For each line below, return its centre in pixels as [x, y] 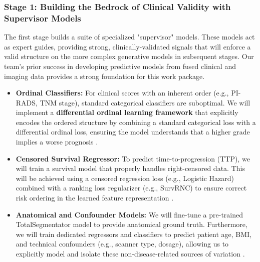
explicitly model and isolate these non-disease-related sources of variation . [130, 254]
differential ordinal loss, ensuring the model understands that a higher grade [133, 132]
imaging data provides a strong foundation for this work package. [104, 76]
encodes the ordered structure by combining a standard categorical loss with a [136, 122]
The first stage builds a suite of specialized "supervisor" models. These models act [129, 37]
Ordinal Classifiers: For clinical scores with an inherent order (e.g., [122, 93]
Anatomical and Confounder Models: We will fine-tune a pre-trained [129, 214]
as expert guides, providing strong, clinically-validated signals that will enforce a [127, 46]
